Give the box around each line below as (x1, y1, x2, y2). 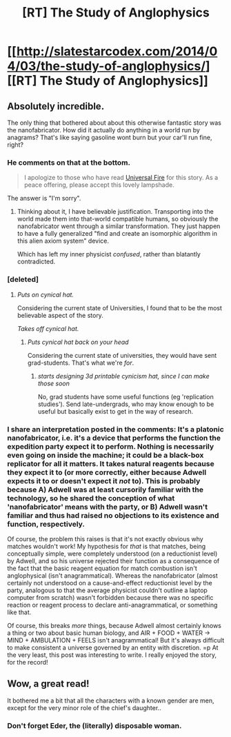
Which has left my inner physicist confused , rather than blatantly (17, 250, 201, 259)
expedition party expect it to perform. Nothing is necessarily (7, 441, 214, 451)
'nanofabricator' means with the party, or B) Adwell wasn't (7, 502, 208, 512)
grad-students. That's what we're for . (27, 359, 134, 367)
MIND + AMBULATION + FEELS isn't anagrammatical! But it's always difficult (7, 636, 225, 644)
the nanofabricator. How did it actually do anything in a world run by (7, 126, 200, 134)
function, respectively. (7, 519, 85, 529)
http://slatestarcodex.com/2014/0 (16, 43, 218, 59)
